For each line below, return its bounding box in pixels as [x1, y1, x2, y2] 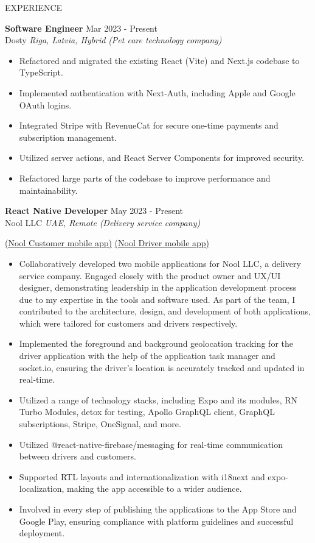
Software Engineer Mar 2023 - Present [5, 21, 157, 34]
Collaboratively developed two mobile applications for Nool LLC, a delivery [19, 257, 301, 269]
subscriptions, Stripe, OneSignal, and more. [19, 417, 181, 430]
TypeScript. [19, 66, 63, 79]
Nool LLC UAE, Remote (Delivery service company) [5, 216, 201, 229]
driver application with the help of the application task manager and [19, 349, 275, 362]
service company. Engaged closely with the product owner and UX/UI [19, 269, 281, 282]
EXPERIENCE [5, 1, 63, 13]
